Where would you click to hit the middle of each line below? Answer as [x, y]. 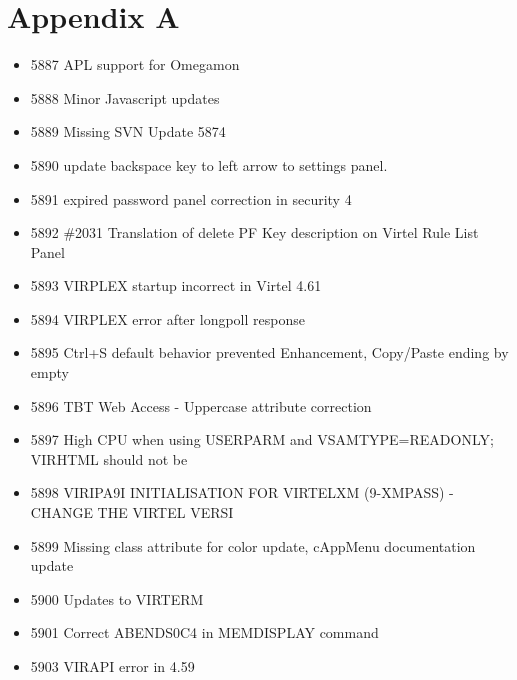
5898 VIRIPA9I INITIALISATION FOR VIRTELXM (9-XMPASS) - [242, 492]
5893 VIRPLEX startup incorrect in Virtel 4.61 [176, 285]
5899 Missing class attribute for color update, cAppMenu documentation [253, 545]
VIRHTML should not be [109, 458]
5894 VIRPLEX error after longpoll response [167, 318]
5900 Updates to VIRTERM [117, 598]
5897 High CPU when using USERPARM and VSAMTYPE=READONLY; [262, 439]
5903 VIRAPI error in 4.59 [112, 666]
